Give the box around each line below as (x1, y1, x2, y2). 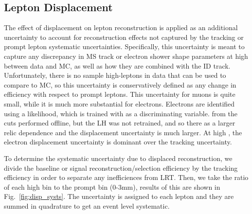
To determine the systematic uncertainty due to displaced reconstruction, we (4, 153, 233, 163)
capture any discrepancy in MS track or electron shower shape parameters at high (4, 51, 248, 61)
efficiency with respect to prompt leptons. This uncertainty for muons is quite (4, 89, 235, 99)
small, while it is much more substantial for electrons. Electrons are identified (4, 98, 235, 108)
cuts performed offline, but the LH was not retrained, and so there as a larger (4, 118, 235, 128)
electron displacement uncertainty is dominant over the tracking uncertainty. (4, 137, 232, 147)
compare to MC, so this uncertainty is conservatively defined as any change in (4, 79, 236, 89)
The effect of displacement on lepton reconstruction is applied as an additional (4, 22, 238, 33)
